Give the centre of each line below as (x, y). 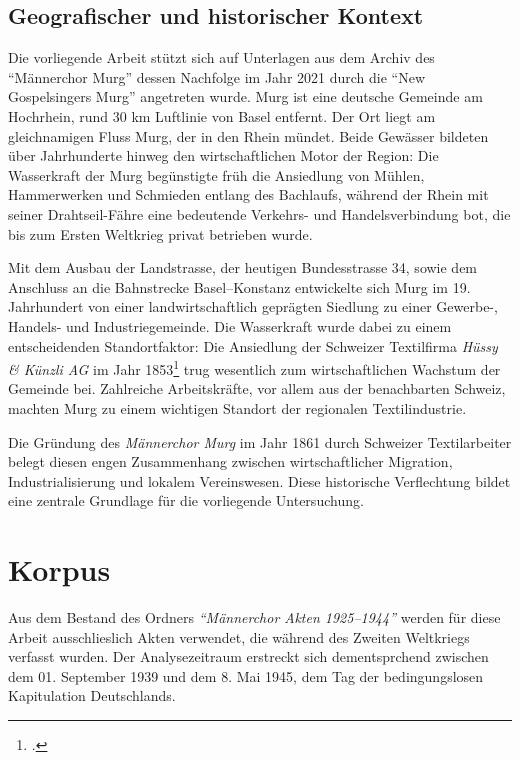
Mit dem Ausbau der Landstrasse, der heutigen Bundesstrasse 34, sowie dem (243, 267)
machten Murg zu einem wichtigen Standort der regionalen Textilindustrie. (237, 407)
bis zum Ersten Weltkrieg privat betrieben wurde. (160, 233)
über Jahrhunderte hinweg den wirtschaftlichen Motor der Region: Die (223, 155)
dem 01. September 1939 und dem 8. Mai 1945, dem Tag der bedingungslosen (246, 675)
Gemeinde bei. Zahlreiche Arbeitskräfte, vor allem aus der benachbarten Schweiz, (257, 388)
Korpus (59, 569)
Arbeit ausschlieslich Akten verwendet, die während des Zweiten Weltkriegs (239, 636)
